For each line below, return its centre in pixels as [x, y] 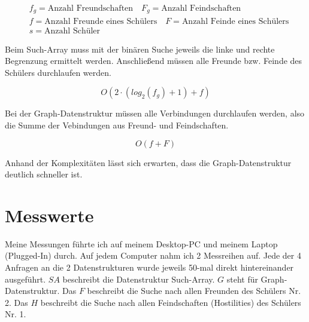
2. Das [16, 302]
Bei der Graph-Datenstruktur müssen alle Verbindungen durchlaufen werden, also [155, 113]
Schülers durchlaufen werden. [58, 72]
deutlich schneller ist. [44, 174]
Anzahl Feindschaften [201, 9]
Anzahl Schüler [72, 31]
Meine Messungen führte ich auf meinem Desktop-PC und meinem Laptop [141, 243]
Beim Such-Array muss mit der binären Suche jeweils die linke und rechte [140, 49]
